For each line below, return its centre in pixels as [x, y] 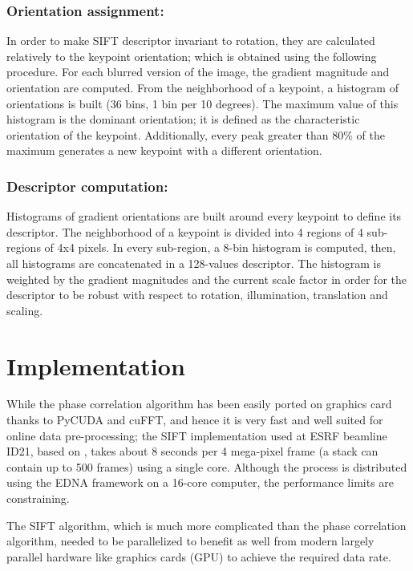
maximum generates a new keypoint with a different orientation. [164, 150]
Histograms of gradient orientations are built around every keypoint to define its [204, 216]
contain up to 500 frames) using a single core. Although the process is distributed [207, 466]
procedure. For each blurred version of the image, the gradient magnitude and [198, 72]
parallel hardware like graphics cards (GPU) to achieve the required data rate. [199, 556]
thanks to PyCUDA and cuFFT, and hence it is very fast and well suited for [195, 420]
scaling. [25, 310]
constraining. [38, 498]
